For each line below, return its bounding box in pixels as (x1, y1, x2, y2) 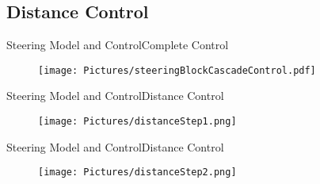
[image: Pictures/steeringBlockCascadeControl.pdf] (38, 64, 316, 76)
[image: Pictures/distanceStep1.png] (38, 116, 237, 128)
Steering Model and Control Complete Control (6, 36, 229, 53)
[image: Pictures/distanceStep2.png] (38, 167, 237, 178)
